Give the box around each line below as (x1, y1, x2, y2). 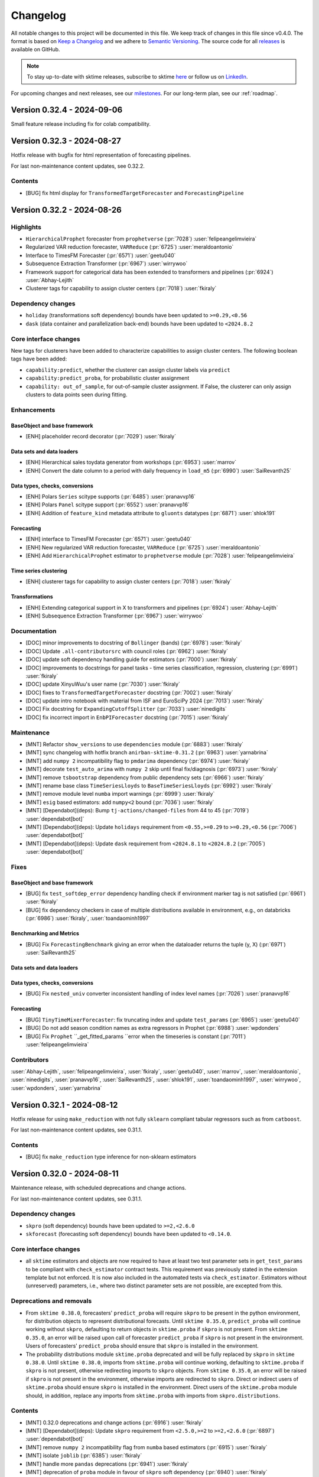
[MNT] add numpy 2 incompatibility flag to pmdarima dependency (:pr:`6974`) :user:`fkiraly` (25, 757, 250, 764)
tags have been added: (11, 355, 67, 363)
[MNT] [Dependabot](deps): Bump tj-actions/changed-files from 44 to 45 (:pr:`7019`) (25, 807, 249, 814)
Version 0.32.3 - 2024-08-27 (11, 136, 121, 146)
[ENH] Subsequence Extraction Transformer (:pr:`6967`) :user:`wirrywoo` (25, 612, 204, 620)
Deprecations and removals (11, 1297, 92, 1305)
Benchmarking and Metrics (11, 930, 80, 937)
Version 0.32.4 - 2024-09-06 (11, 105, 123, 115)
